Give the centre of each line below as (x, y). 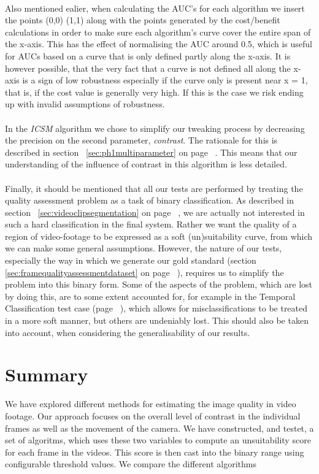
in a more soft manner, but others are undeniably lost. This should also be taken (157, 320)
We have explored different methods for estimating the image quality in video (151, 404)
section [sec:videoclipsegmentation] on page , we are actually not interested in (155, 212)
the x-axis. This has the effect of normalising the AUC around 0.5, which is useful (159, 44)
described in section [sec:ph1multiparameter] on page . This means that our (151, 152)
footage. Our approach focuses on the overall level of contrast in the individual (153, 415)
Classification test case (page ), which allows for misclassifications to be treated (156, 308)
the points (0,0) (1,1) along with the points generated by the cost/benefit (143, 20)
